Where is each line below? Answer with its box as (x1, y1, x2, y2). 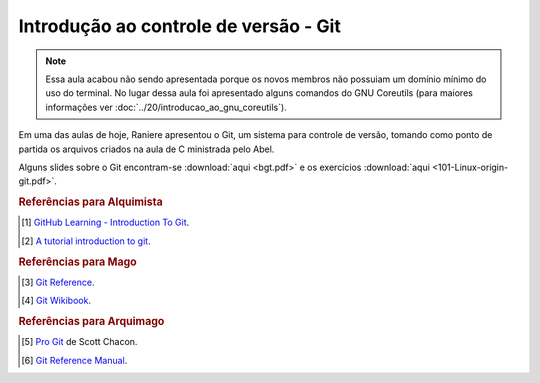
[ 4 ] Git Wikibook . (21, 295, 92, 307)
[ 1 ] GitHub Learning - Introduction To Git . (21, 216, 190, 229)
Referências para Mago (18, 255, 137, 269)
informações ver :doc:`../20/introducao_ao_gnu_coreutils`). (45, 101, 287, 113)
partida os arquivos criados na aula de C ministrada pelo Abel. (18, 143, 275, 155)
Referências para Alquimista (18, 195, 164, 209)
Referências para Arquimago (18, 314, 165, 328)
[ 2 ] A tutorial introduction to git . (21, 235, 151, 247)
